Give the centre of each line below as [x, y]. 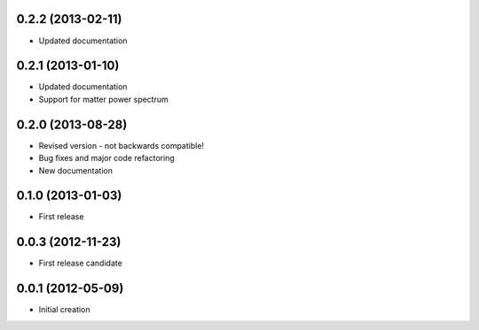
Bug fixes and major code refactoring [106, 158]
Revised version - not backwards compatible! [121, 145]
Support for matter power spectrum [103, 99]
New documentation [75, 170]
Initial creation [64, 310]
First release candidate [81, 263]
